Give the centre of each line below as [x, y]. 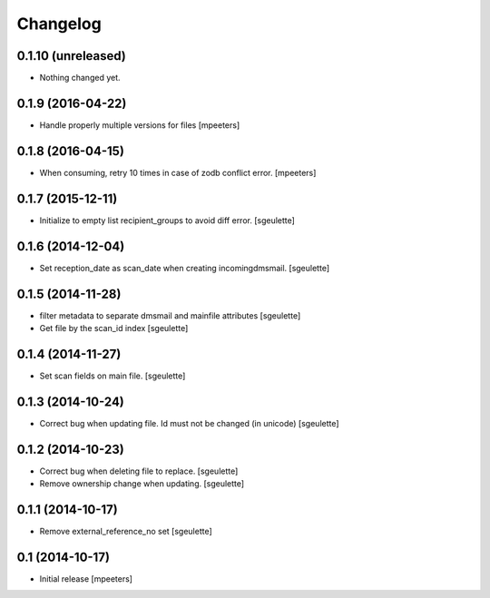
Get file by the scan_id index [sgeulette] [114, 328]
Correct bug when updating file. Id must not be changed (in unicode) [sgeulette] [189, 423]
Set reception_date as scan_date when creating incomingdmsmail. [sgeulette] [185, 268]
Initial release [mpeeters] [86, 578]
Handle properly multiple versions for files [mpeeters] [140, 125]
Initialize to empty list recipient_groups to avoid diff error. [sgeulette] [167, 220]
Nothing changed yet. [80, 78]
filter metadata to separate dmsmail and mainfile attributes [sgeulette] [170, 315]
